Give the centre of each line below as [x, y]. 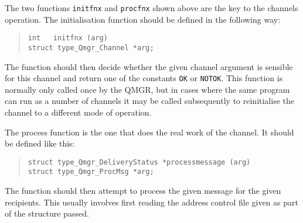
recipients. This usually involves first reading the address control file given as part [151, 202]
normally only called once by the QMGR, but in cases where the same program [147, 89]
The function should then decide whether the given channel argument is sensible [149, 66]
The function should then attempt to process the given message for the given [143, 191]
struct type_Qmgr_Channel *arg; [91, 48]
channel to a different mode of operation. [78, 112]
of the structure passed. [47, 213]
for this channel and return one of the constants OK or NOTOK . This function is [144, 78]
